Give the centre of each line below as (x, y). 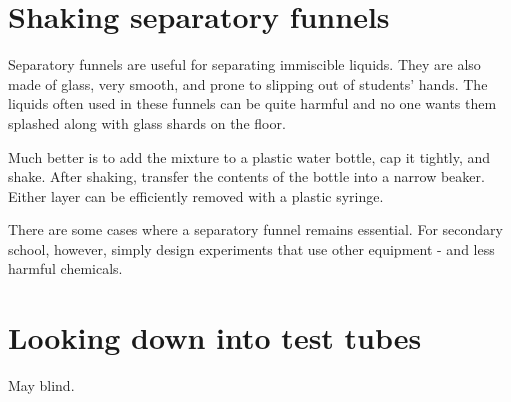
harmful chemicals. (65, 268)
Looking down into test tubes (215, 337)
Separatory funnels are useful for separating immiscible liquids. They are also (244, 64)
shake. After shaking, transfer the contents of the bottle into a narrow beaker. (246, 176)
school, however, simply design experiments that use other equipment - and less (251, 248)
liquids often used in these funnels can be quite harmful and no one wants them (252, 103)
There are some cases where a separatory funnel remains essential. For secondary (255, 229)
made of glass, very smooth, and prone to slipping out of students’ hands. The (248, 83)
